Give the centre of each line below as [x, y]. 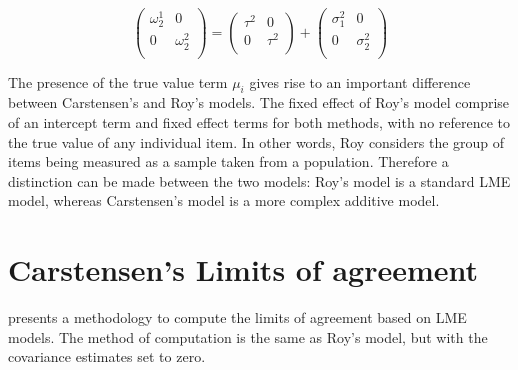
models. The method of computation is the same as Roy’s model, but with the [248, 336]
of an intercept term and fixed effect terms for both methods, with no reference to [259, 122]
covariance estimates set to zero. [107, 356]
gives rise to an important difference [360, 81]
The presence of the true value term [118, 81]
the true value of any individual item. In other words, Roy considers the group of [256, 141]
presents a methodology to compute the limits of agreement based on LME [237, 317]
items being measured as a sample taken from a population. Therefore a [228, 161]
